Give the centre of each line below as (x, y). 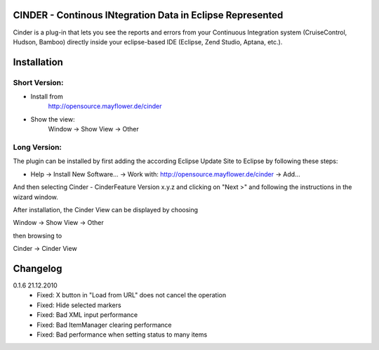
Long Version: (38, 147)
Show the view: (53, 119)
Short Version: (38, 82)
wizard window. (36, 197)
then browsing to (38, 235)
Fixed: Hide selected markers (79, 305)
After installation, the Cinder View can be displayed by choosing (106, 209)
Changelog (38, 268)
